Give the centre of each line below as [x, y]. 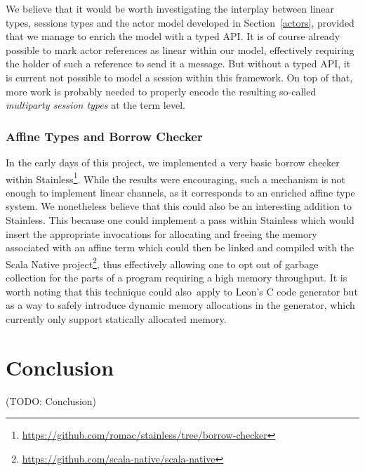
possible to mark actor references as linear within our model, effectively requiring [180, 49]
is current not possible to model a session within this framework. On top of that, [179, 77]
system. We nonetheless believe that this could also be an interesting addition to [179, 206]
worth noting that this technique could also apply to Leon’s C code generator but [182, 291]
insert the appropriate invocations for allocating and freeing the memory [161, 233]
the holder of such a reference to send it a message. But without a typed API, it [178, 64]
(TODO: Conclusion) [51, 400]
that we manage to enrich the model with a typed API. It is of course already [173, 36]
